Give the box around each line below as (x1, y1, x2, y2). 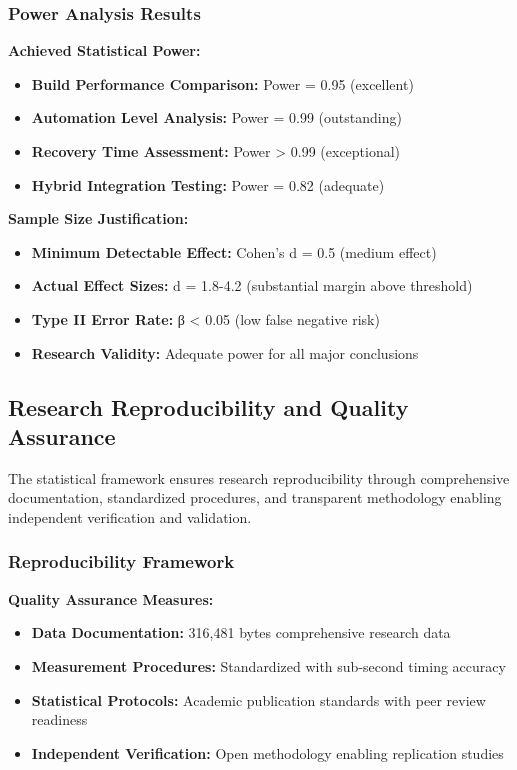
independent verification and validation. (8, 506, 252, 527)
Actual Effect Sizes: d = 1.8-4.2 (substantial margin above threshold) (31, 275, 473, 296)
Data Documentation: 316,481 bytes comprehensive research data (31, 622, 451, 643)
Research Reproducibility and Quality (8, 391, 409, 422)
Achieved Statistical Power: (8, 40, 201, 61)
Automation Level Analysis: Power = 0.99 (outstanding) (31, 107, 402, 128)
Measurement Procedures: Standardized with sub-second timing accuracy (31, 655, 506, 676)
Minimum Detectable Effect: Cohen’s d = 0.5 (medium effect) (31, 241, 437, 262)
